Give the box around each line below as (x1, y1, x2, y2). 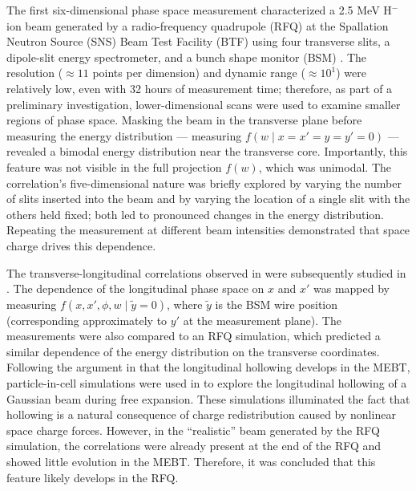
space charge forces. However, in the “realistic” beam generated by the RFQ (6, 421, 380, 438)
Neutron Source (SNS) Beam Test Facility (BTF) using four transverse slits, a (6, 33, 390, 50)
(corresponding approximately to (6, 311, 168, 328)
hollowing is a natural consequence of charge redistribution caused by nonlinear (6, 406, 396, 423)
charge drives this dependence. (6, 237, 156, 254)
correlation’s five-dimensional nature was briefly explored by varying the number (6, 174, 402, 191)
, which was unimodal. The (258, 158, 391, 175)
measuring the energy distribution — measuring (6, 127, 242, 144)
